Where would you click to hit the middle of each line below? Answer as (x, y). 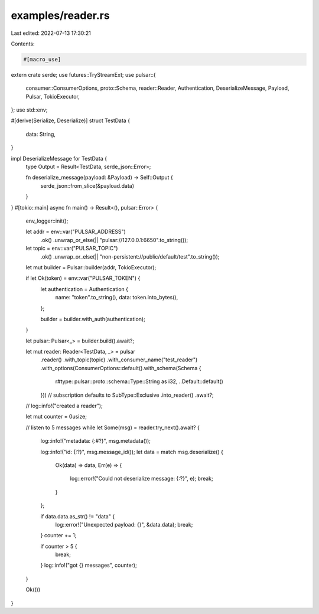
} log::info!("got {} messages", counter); (89, 565)
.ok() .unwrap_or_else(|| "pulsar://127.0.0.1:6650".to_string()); (114, 240)
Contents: (23, 44)
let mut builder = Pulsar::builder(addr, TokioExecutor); (91, 267)
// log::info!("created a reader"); (64, 406)
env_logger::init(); (47, 221)
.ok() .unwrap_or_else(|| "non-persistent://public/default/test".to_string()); (130, 256)
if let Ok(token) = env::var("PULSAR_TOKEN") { (83, 278)
